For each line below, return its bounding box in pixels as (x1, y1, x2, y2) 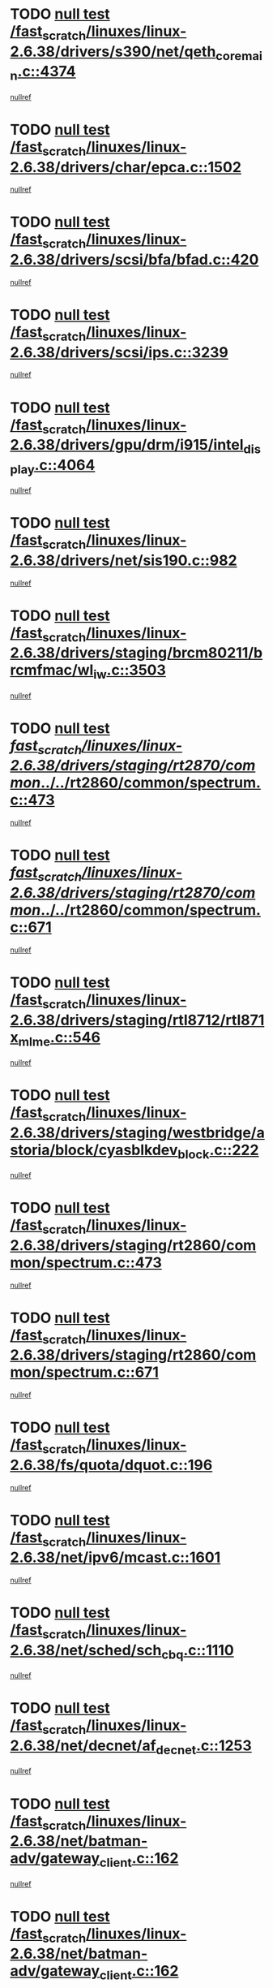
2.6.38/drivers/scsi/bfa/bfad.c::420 (10, 251, 259, 269)
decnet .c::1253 (156, 1736, 253, 1757)
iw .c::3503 (93, 661, 166, 682)
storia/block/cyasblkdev (10, 1141, 178, 1159)
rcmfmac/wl (10, 661, 94, 679)
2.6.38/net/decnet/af (10, 1736, 157, 1755)
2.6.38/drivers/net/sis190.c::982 (10, 551, 238, 569)
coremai (215, 48, 263, 63)
